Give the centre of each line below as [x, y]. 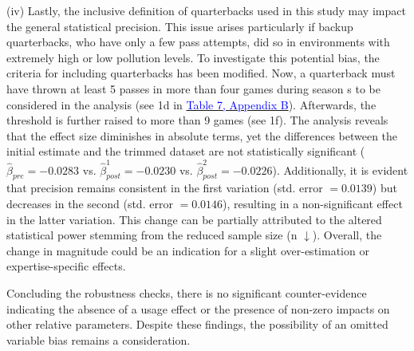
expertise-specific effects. [66, 266]
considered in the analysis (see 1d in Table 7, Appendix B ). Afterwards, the [191, 104]
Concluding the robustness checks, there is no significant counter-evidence [187, 293]
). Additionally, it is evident [340, 170]
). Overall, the [347, 235]
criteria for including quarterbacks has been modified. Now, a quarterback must [201, 73]
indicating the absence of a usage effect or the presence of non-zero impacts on [198, 308]
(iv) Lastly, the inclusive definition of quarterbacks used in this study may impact [206, 10]
